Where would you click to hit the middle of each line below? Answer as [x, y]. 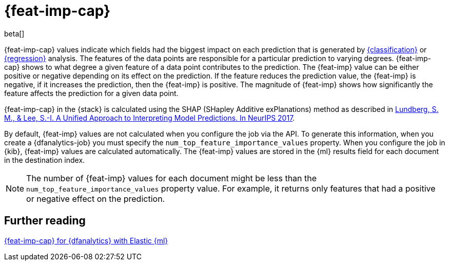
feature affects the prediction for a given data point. [91, 93]
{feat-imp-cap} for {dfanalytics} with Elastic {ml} [86, 240]
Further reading [45, 221]
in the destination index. [45, 160]
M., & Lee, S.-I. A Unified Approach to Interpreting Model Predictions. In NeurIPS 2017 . [150, 118]
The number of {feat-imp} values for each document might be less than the [172, 178]
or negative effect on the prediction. [96, 198]
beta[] [14, 33]
